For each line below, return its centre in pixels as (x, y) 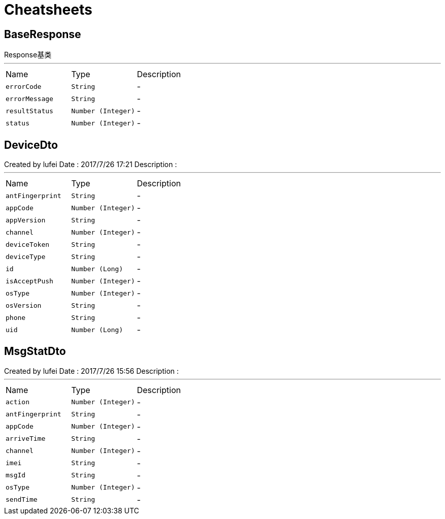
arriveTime (26, 439)
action (18, 402)
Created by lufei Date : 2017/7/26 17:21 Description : (91, 165)
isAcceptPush (29, 281)
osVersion (24, 305)
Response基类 (28, 55)
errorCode (24, 86)
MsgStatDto (35, 351)
